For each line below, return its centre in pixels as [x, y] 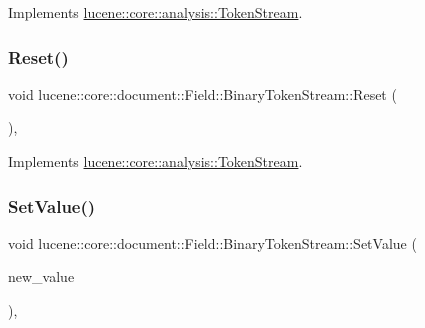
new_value [41, 276]
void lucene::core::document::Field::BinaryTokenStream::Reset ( [202, 93]
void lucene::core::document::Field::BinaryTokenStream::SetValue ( [212, 242]
